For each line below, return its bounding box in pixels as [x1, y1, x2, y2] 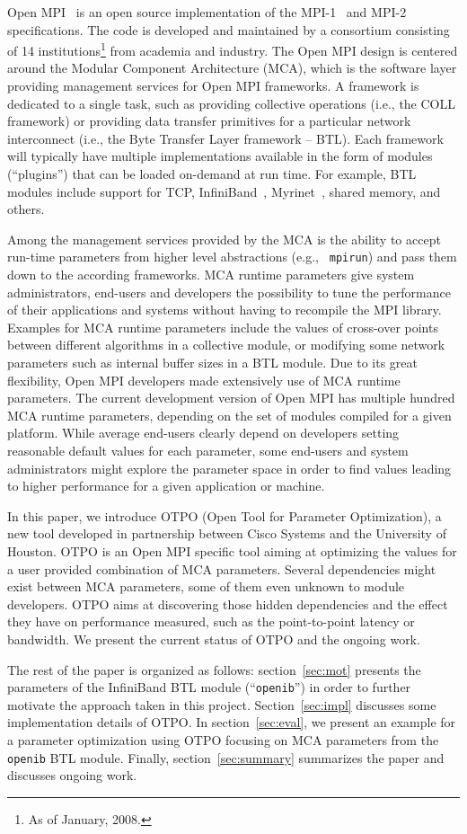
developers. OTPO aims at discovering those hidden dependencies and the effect [7, 594, 448, 613]
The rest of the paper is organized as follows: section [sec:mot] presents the [7, 660, 421, 679]
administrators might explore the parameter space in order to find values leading [7, 458, 452, 477]
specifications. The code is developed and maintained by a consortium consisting [7, 20, 450, 39]
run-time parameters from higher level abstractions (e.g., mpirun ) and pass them [7, 247, 457, 266]
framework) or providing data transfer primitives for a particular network [7, 111, 411, 130]
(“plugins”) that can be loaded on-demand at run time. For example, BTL [7, 164, 417, 182]
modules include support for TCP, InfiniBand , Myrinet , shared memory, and [7, 182, 441, 200]
